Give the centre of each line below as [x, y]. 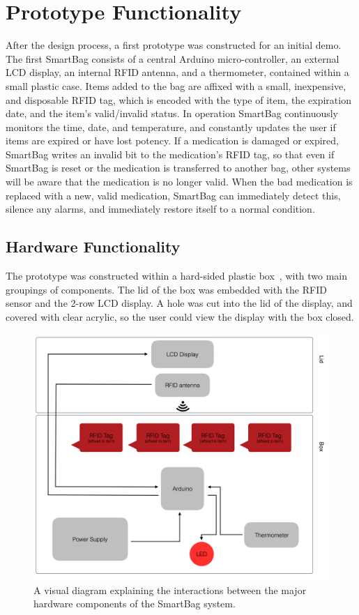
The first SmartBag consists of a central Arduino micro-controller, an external [173, 58]
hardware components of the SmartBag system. [135, 603]
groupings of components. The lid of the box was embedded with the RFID [166, 289]
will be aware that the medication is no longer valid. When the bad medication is [179, 182]
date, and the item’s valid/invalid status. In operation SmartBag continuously [172, 113]
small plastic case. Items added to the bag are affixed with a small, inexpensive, [176, 85]
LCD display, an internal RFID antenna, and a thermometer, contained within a [177, 72]
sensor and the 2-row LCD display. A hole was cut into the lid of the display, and [179, 303]
